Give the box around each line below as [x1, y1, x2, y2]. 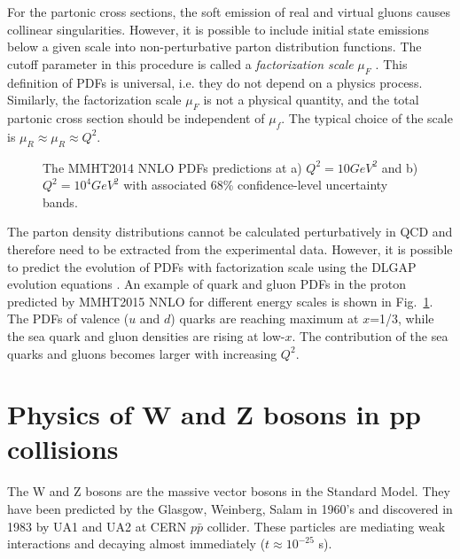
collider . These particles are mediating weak [207, 516, 446, 535]
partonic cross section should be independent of [7, 108, 265, 127]
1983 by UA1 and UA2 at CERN [7, 516, 187, 535]
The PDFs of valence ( [7, 309, 129, 328]
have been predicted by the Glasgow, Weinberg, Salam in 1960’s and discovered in [7, 500, 453, 517]
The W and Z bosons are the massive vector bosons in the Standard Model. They [7, 482, 450, 501]
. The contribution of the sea [292, 326, 448, 345]
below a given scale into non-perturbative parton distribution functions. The [7, 37, 422, 56]
